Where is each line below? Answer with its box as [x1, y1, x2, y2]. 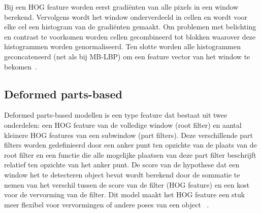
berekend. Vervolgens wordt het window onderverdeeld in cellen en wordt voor [4, 11, 248, 22]
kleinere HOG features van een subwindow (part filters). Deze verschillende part [4, 129, 253, 140]
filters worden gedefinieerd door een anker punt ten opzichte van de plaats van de [4, 139, 257, 150]
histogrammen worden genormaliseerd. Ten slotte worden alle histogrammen [4, 41, 241, 52]
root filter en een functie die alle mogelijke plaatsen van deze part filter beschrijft [4, 149, 256, 160]
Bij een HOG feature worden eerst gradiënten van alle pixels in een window [4, 2, 239, 12]
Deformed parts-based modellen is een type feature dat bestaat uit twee [4, 110, 227, 120]
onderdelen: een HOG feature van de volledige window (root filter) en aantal [4, 119, 242, 130]
